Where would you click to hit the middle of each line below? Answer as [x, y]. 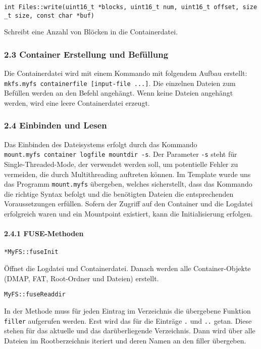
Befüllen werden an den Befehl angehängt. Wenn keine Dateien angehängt [119, 93]
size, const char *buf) [55, 15]
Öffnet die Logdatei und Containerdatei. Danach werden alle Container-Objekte [127, 268]
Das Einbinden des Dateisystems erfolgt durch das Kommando [101, 144]
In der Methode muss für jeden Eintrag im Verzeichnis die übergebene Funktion [127, 310]
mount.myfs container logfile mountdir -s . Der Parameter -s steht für [121, 154]
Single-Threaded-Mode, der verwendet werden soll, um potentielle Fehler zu [121, 164]
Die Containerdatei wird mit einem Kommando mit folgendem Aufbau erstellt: [126, 73]
